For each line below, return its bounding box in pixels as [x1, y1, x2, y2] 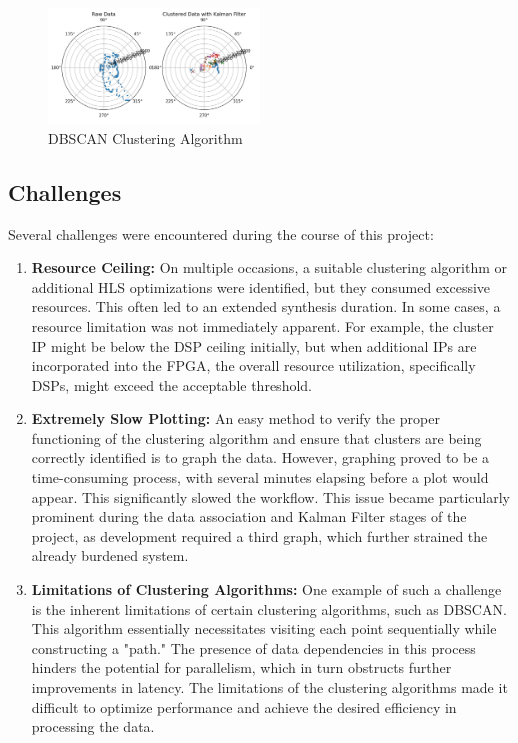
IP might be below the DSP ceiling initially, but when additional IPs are [31, 335, 477, 356]
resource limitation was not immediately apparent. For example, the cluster [31, 315, 494, 336]
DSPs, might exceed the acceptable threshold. [31, 374, 312, 395]
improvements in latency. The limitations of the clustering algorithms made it [31, 677, 508, 697]
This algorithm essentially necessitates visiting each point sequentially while [31, 618, 497, 639]
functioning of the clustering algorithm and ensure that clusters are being [31, 427, 482, 448]
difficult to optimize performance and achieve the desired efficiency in [31, 696, 457, 717]
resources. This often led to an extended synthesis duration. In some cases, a [31, 296, 501, 317]
